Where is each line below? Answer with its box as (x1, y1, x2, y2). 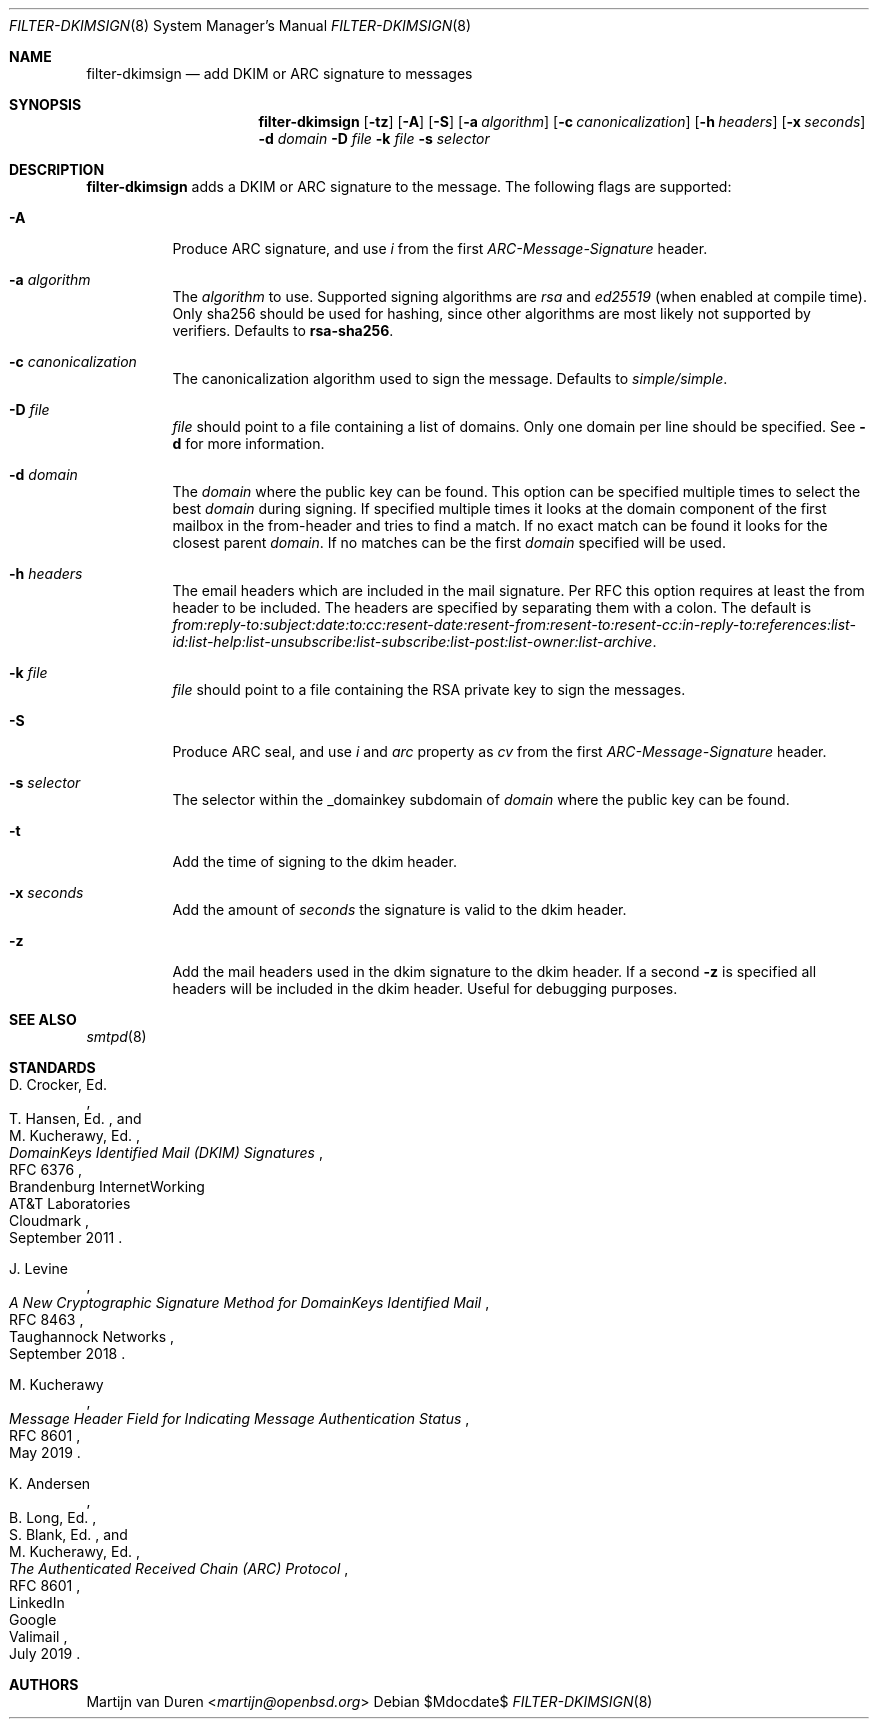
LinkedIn (9, 1594, 65, 1611)
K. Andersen (9, 1475, 91, 1492)
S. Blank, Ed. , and (9, 1526, 128, 1543)
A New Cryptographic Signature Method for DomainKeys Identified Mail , (9, 1294, 490, 1311)
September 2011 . (9, 1229, 123, 1246)
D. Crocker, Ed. (9, 1076, 108, 1093)
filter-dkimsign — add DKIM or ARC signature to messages (86, 65, 473, 82)
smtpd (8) (86, 1028, 147, 1045)
